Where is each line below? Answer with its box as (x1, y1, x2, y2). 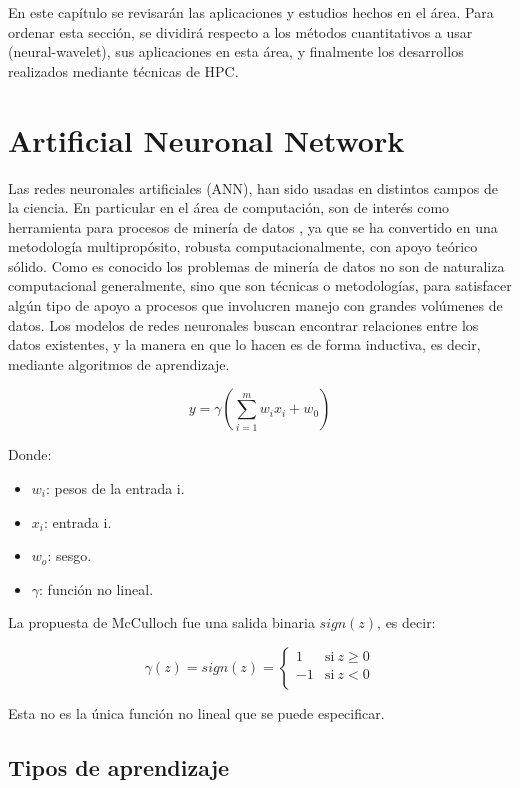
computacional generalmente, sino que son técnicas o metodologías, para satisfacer (8, 275, 512, 296)
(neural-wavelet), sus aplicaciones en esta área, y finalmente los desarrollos (8, 41, 464, 62)
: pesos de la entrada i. (46, 478, 185, 499)
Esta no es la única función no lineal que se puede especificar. (8, 703, 385, 723)
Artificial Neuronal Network (8, 119, 405, 160)
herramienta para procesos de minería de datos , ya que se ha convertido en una (8, 216, 498, 237)
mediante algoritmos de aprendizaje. (8, 353, 230, 374)
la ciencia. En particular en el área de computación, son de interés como (8, 197, 450, 218)
